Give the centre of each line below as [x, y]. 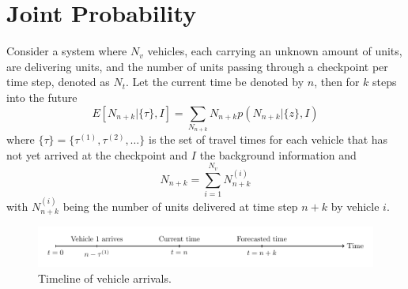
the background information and [278, 154]
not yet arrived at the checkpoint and [97, 154]
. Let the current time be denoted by [215, 82]
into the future [42, 97]
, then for [337, 82]
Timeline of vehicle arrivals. [105, 278]
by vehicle [355, 206]
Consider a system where [67, 51]
